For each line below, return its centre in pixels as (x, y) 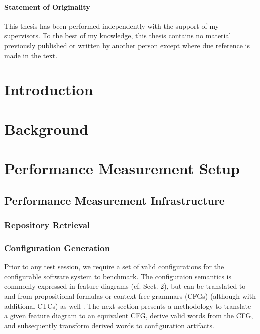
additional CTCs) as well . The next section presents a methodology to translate (128, 306)
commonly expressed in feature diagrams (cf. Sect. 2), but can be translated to (125, 286)
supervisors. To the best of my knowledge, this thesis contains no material (118, 35)
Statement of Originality (47, 6)
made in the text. (31, 55)
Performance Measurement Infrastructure (114, 200)
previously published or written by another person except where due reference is (127, 45)
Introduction (49, 90)
